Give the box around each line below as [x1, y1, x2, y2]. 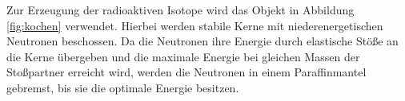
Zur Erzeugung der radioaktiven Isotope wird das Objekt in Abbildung [6, 2, 355, 17]
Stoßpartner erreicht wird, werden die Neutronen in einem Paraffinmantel [6, 64, 367, 80]
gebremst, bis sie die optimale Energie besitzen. [6, 79, 239, 95]
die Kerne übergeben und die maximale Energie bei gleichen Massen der [6, 48, 360, 64]
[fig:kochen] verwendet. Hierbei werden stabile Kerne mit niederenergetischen [6, 17, 383, 33]
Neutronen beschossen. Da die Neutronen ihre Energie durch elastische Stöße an [6, 33, 399, 49]
